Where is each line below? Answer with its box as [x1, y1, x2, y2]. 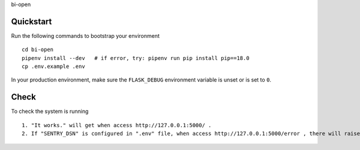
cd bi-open [22, 46, 54, 53]
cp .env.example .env [22, 63, 85, 70]
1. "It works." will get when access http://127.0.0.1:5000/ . [22, 122, 212, 128]
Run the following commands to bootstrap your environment [11, 32, 160, 39]
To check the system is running [11, 108, 89, 115]
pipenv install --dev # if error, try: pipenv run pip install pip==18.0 [22, 55, 250, 61]
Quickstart [11, 16, 52, 26]
